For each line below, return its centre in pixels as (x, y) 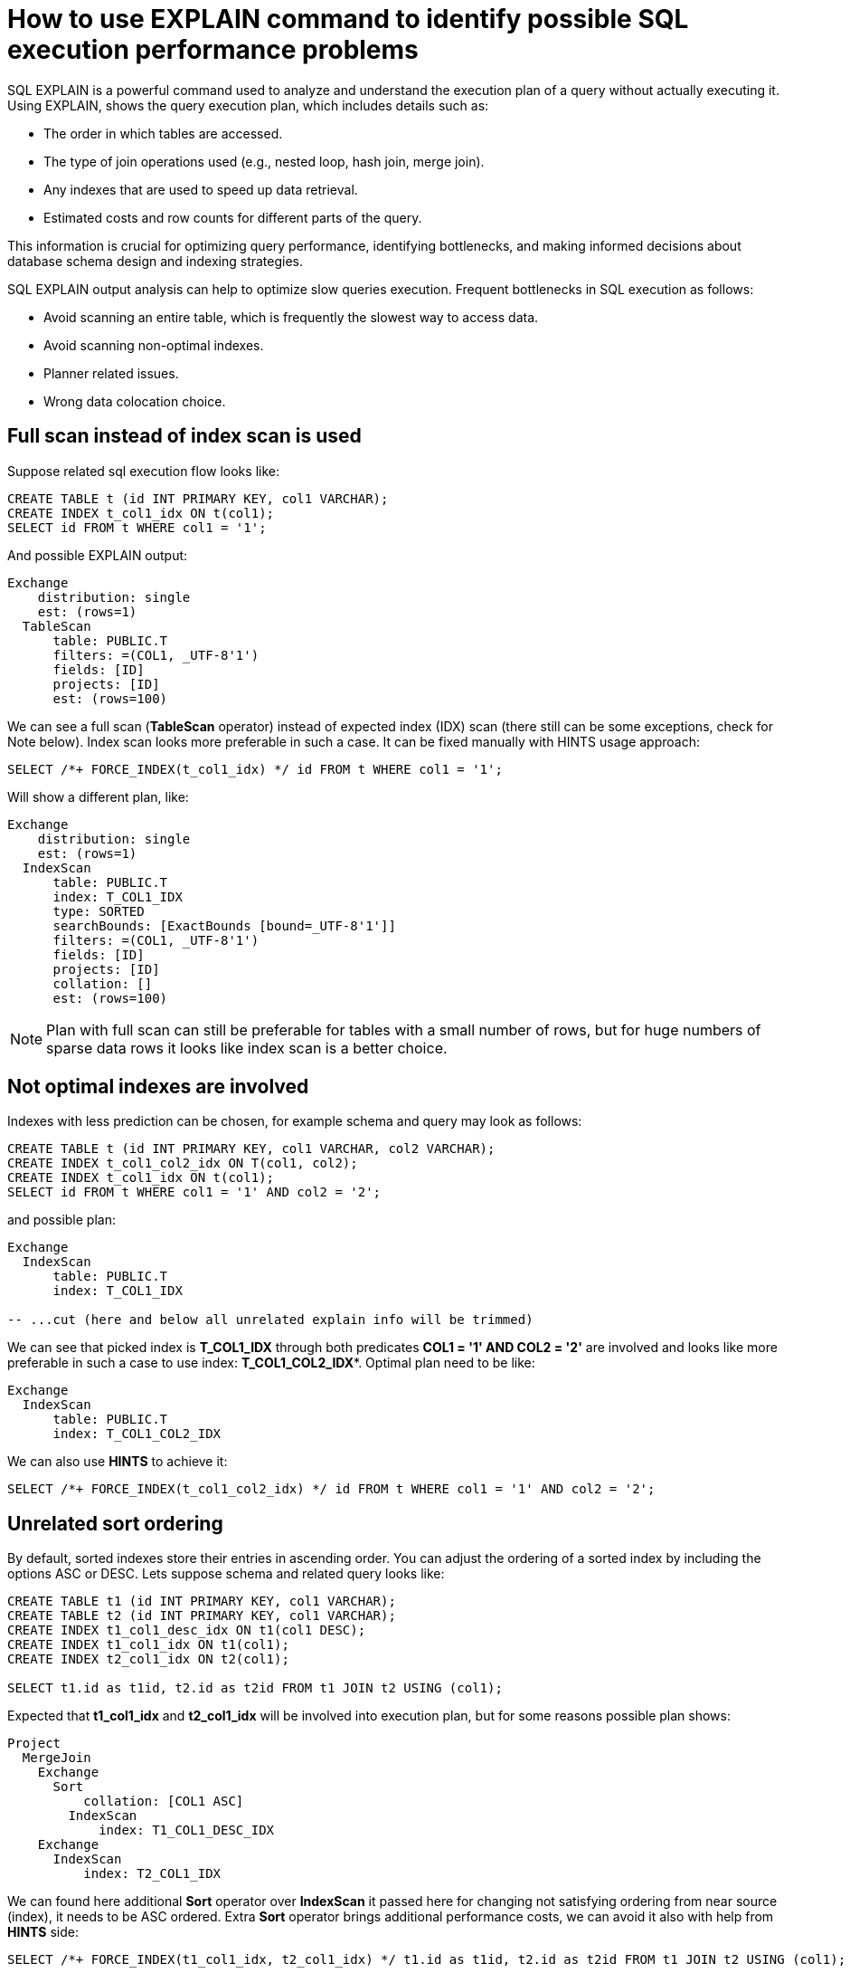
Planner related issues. (111, 373)
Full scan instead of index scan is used (184, 436)
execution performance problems (213, 50)
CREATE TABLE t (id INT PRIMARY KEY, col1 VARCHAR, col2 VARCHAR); (251, 1149)
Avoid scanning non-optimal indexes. (154, 345)
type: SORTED (99, 911)
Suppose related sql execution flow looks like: (143, 471)
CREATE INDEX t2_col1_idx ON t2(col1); (148, 1659)
